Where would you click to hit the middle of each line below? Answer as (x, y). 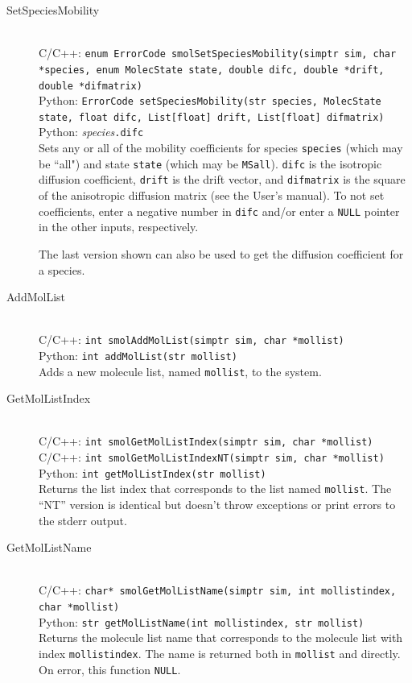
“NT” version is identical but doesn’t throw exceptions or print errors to (217, 505)
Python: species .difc (91, 132)
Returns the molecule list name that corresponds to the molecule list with (221, 637)
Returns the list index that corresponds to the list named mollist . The (215, 488)
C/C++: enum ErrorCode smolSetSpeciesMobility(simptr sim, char (218, 53)
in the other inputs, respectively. (119, 227)
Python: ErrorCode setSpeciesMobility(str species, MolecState (210, 100)
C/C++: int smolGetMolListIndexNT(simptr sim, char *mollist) (212, 457)
